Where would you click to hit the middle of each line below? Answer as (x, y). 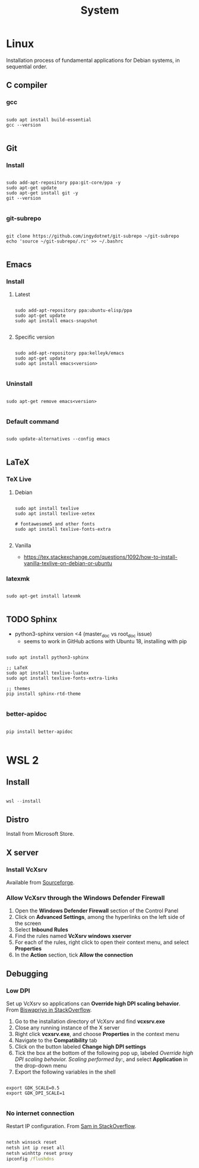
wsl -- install (24, 801)
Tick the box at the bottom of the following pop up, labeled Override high (104, 1053)
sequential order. (27, 67)
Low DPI (18, 990)
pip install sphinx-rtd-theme (44, 694)
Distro (18, 820)
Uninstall (19, 384)
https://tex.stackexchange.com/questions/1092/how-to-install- (101, 557)
